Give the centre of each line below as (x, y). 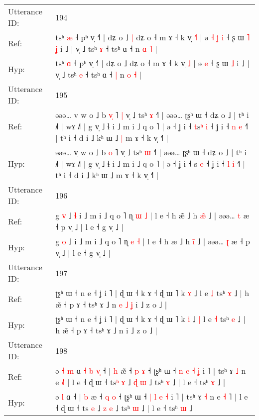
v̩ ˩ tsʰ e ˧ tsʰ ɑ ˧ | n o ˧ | (99, 74)
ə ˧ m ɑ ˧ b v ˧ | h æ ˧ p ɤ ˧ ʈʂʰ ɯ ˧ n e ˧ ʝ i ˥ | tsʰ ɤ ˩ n (151, 370)
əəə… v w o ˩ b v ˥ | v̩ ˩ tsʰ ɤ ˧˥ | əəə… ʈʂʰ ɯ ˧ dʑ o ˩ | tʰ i (152, 115)
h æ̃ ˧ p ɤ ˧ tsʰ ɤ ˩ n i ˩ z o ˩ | (106, 330)
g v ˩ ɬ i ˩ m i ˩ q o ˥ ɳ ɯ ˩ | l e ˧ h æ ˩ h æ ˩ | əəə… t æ (152, 215)
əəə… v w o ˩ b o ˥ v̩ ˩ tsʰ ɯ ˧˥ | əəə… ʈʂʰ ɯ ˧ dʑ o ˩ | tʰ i (151, 152)
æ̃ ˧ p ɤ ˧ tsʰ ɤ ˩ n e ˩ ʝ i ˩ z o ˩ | (111, 304)
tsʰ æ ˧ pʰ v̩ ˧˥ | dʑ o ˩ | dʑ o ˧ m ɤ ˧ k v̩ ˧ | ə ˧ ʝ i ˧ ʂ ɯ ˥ (153, 37)
